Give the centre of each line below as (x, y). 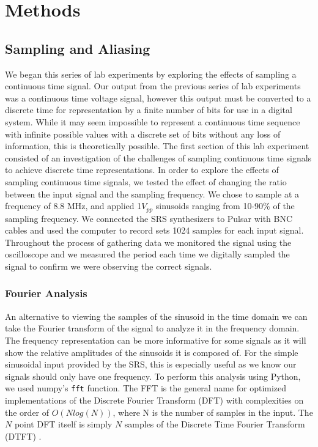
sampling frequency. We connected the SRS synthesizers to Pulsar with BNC (149, 218)
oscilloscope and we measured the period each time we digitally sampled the (147, 254)
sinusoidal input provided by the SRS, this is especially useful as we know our (151, 364)
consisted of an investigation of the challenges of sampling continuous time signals (158, 157)
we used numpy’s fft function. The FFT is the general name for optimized (146, 388)
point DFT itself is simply (63, 424)
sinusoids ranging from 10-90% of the (225, 206)
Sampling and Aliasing (78, 48)
